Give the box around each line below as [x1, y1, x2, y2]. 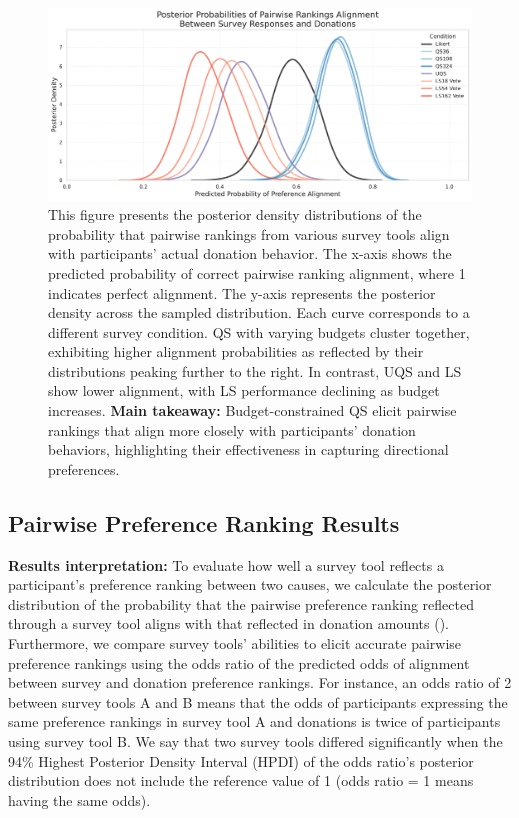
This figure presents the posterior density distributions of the [48, 204, 422, 225]
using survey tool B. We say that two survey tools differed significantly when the [8, 730, 503, 751]
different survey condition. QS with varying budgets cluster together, [48, 321, 470, 342]
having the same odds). [8, 789, 151, 810]
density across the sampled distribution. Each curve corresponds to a [48, 302, 470, 323]
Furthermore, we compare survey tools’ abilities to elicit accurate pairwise [8, 633, 462, 654]
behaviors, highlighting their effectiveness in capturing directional [48, 439, 449, 460]
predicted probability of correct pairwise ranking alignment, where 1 [48, 262, 466, 283]
